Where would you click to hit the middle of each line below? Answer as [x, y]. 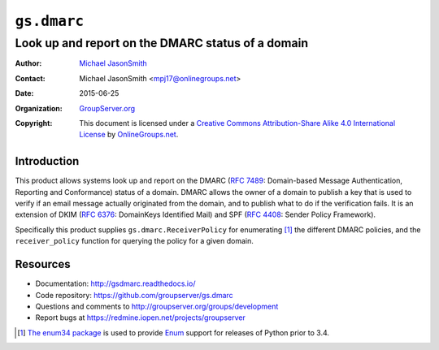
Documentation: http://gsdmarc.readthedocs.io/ [115, 283]
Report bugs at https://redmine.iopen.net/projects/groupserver [140, 318]
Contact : [30, 78]
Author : [28, 63]
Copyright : [34, 123]
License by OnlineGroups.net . [129, 135]
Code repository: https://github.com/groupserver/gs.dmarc [134, 295]
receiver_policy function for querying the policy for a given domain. [134, 241]
